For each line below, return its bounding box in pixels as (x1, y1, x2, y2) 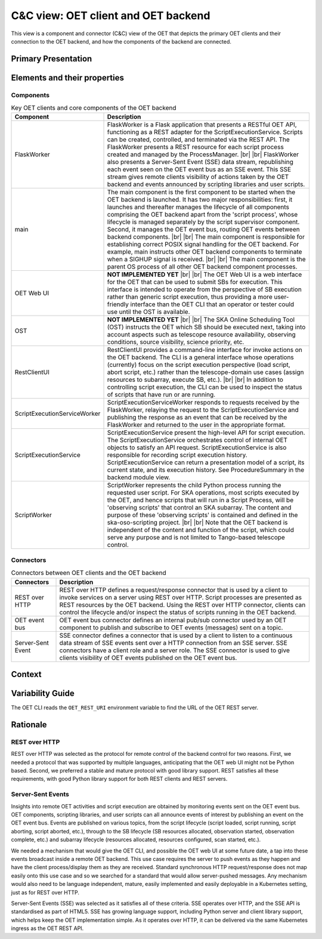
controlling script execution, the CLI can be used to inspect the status (107, 383, 302, 391)
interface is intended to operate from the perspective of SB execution (107, 285, 302, 294)
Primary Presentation (11, 54, 92, 64)
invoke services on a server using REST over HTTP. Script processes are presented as (59, 593, 302, 601)
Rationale (11, 719, 47, 730)
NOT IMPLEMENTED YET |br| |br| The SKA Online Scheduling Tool (107, 316, 295, 324)
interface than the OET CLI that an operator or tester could (130, 300, 295, 308)
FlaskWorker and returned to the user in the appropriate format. (107, 421, 286, 429)
